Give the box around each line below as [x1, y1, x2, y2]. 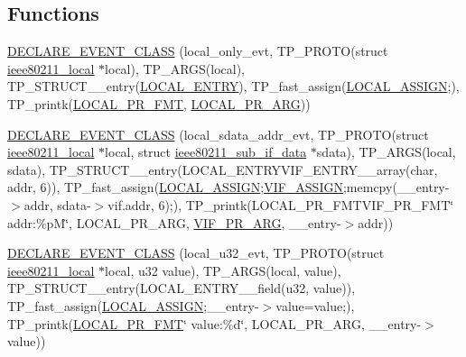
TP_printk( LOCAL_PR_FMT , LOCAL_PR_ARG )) [7, 94, 311, 113]
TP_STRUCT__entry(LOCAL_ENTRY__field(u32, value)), [7, 279, 356, 297]
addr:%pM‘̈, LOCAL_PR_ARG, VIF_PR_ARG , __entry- [7, 213, 341, 232]
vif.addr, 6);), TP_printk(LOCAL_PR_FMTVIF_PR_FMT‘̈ [107, 195, 454, 214]
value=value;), [275, 296, 355, 315]
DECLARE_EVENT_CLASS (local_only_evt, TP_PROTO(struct [7, 41, 388, 60]
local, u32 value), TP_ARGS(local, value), [105, 261, 341, 279]
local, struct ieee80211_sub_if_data [105, 142, 307, 161]
